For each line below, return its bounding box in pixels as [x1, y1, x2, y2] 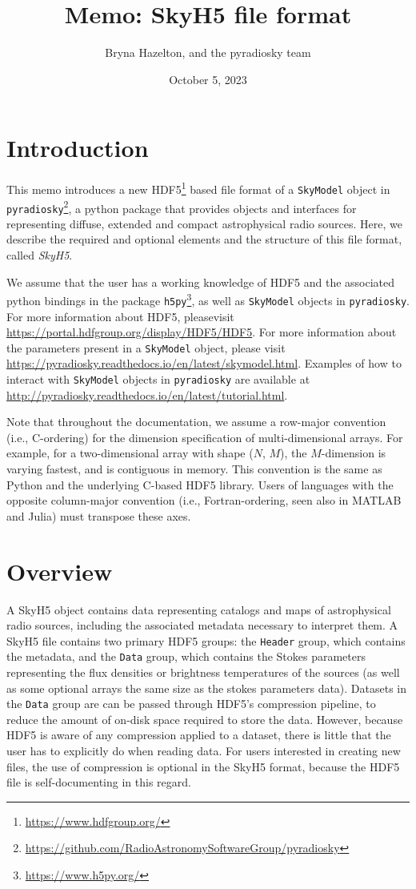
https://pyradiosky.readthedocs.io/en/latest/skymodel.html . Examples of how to [6, 355, 402, 372]
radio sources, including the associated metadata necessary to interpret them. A [6, 617, 398, 634]
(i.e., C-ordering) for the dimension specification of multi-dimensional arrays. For [6, 428, 403, 445]
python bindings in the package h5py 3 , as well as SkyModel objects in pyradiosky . [6, 290, 410, 308]
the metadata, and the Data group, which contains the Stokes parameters [6, 648, 366, 665]
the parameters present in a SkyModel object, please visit [6, 339, 286, 356]
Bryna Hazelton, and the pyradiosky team [105, 44, 311, 61]
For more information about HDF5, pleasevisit [6, 308, 234, 324]
